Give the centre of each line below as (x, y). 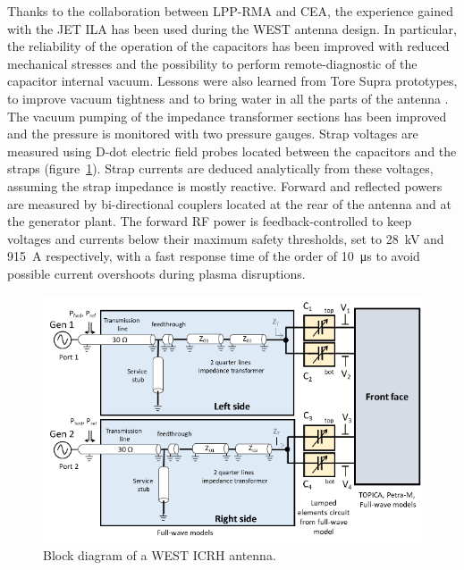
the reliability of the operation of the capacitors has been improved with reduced (228, 46)
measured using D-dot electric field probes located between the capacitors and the (232, 151)
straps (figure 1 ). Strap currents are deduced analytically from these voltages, (220, 168)
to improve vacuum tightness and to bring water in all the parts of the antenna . (228, 98)
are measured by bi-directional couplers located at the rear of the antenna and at (229, 203)
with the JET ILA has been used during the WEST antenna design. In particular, (232, 28)
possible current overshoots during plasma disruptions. (156, 273)
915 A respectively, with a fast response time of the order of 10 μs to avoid (214, 256)
